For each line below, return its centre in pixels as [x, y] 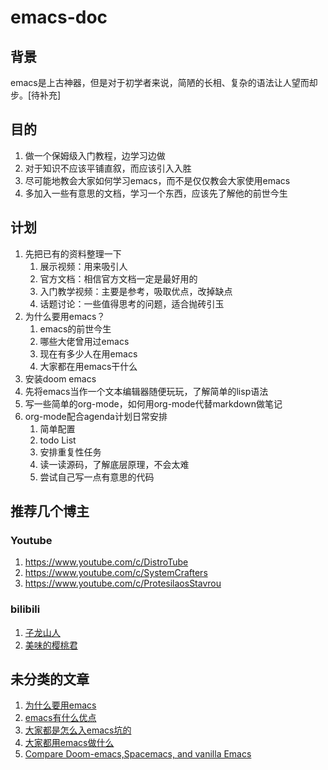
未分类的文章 [50, 679]
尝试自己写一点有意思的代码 [97, 477]
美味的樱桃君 [51, 645]
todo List [58, 440]
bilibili [25, 609]
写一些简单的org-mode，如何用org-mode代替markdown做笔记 [153, 403]
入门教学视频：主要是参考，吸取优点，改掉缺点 [136, 291]
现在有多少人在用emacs [88, 353]
